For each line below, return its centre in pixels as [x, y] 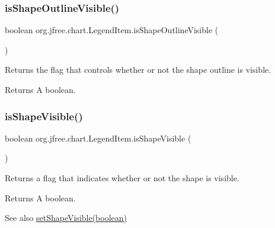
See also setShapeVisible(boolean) [66, 218]
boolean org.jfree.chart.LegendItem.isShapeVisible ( [98, 138]
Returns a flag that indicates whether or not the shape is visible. [122, 178]
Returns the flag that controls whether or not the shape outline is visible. [138, 70]
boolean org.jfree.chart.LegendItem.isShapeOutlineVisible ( [112, 30]
